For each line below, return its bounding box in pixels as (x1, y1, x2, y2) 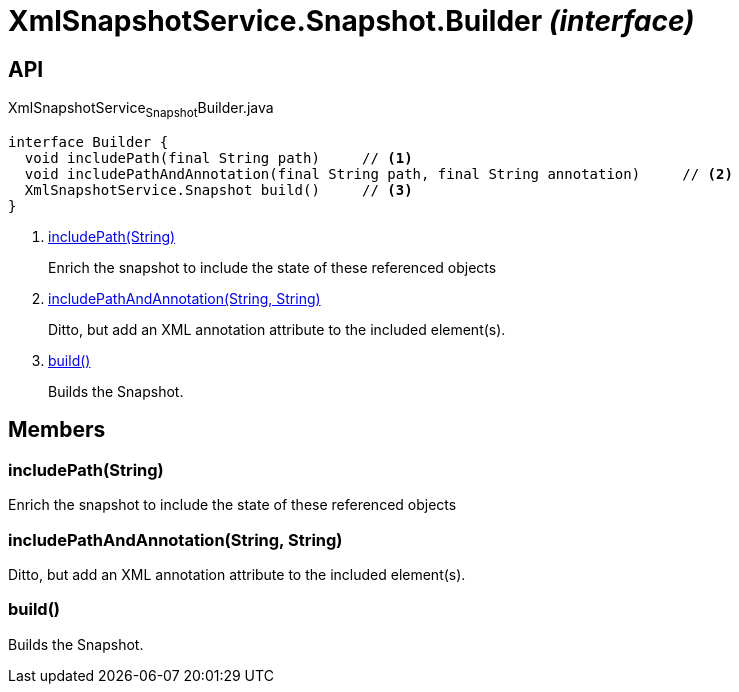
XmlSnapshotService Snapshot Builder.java (8, 99, 274, 120)
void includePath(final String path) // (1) (24, 149, 413, 166)
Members (8, 417, 106, 443)
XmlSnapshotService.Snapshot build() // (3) (24, 181, 413, 198)
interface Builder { (8, 133, 169, 150)
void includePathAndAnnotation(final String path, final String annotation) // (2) (24, 165, 733, 182)
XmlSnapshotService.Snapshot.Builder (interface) (8, 4, 695, 38)
